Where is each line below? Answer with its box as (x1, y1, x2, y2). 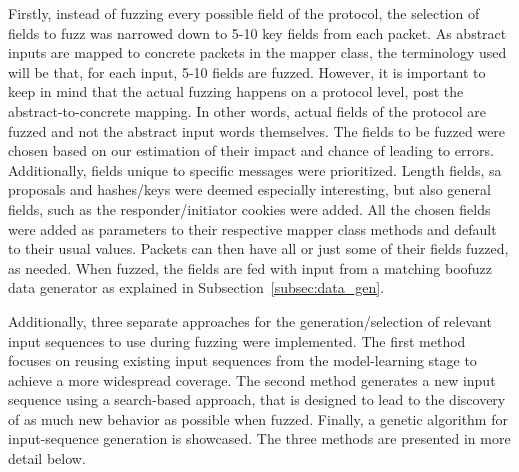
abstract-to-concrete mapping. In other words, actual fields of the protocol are (8, 100, 487, 121)
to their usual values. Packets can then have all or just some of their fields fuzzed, (8, 238, 509, 259)
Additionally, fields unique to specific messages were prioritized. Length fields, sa (8, 159, 502, 180)
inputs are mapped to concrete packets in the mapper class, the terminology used (8, 42, 507, 63)
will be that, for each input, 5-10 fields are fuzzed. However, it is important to (8, 61, 486, 82)
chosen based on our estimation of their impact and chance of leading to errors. (8, 140, 494, 161)
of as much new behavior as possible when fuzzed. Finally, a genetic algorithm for (8, 408, 508, 429)
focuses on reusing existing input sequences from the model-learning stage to (8, 350, 477, 371)
